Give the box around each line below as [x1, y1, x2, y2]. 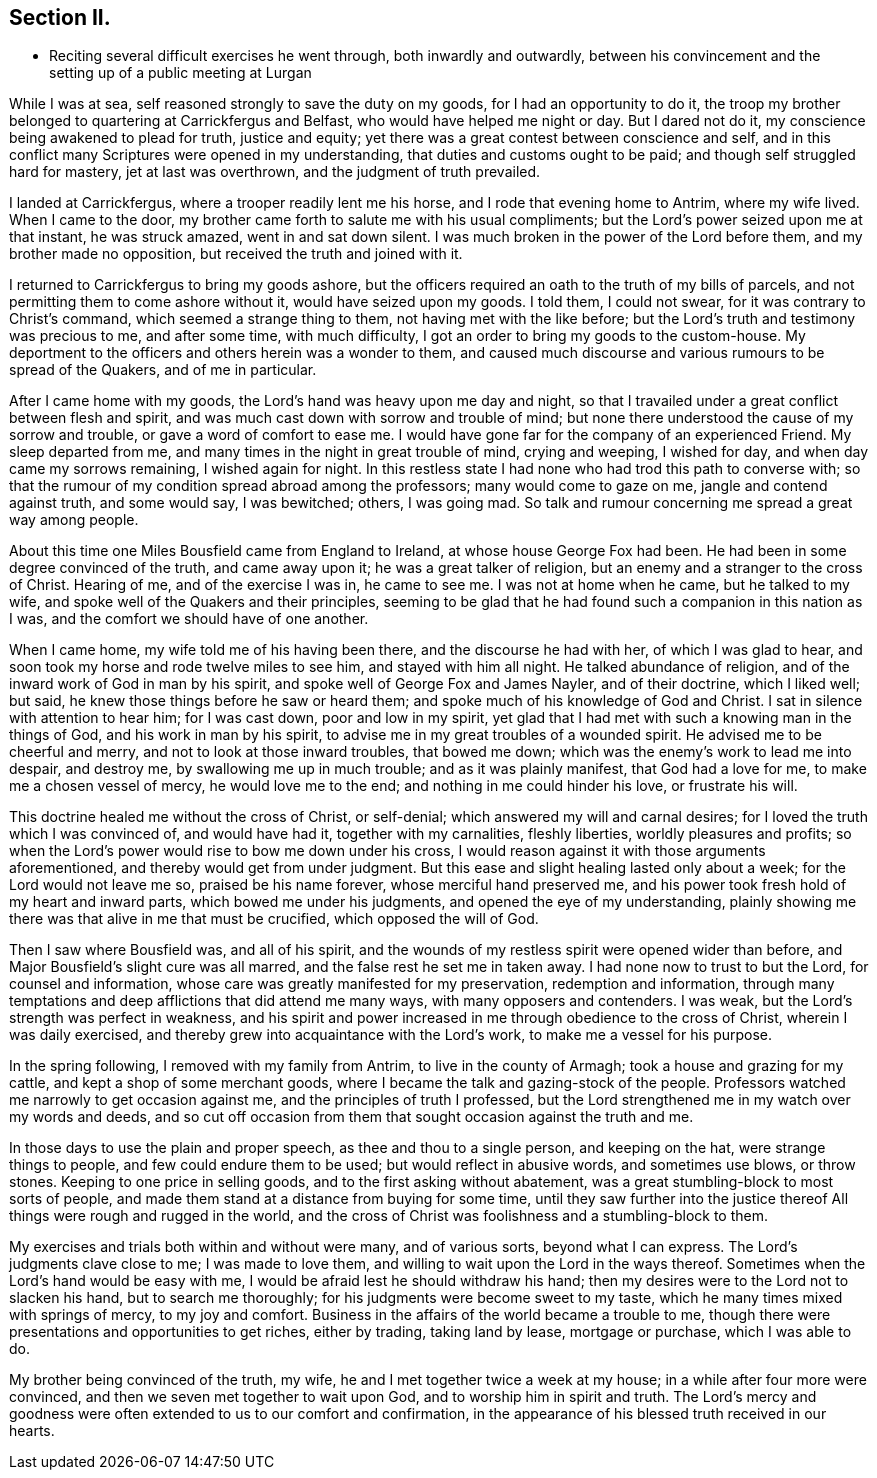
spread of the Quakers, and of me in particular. [9, 361, 317, 379]
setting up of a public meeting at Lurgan [49, 64, 312, 82]
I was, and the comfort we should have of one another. [9, 610, 369, 628]
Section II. [9, 5, 111, 30]
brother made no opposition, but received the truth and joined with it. [9, 245, 463, 263]
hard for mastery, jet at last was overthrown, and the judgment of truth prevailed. [9, 163, 541, 181]
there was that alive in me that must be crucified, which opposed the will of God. [9, 910, 539, 928]
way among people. [9, 511, 139, 529]
